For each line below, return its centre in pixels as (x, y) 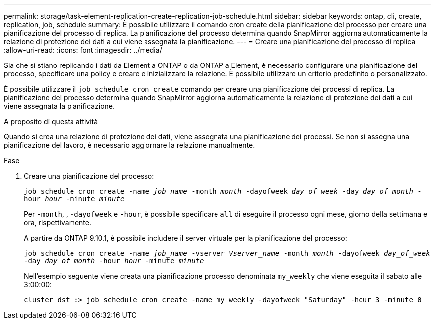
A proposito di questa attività (51, 121)
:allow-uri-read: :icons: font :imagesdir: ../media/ (83, 50)
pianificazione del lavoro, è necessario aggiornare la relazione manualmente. (130, 145)
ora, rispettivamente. (58, 223)
